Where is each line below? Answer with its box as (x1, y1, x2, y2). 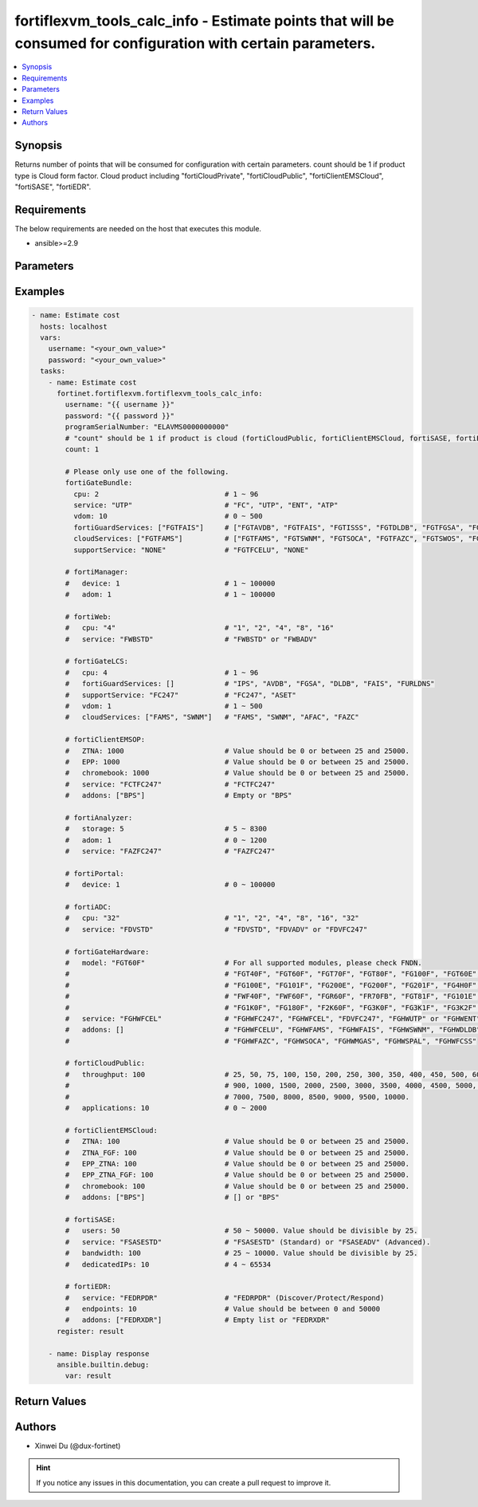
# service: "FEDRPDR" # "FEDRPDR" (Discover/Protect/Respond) (65, 1293, 385, 1302)
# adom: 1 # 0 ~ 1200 (65, 835, 267, 845)
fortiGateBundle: (65, 479, 133, 487)
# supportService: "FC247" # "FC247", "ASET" (65, 690, 296, 700)
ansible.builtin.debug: (57, 1360, 150, 1370)
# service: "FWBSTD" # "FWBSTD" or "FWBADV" (65, 634, 318, 644)
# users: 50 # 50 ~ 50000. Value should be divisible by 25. (65, 1226, 418, 1236)
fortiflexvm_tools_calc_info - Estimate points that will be (14, 12, 394, 30)
